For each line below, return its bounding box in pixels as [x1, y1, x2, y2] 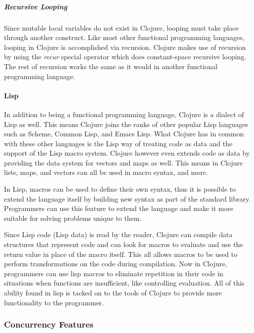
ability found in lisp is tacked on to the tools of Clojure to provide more [4, 288, 222, 298]
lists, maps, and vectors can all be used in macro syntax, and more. [4, 167, 208, 177]
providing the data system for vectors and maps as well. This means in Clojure [4, 157, 243, 167]
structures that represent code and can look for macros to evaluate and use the [4, 239, 243, 250]
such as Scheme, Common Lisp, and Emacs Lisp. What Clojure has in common [4, 128, 244, 139]
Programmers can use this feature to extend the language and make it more [4, 203, 234, 213]
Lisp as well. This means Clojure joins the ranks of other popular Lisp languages [4, 119, 248, 129]
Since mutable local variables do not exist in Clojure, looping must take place [4, 22, 239, 33]
